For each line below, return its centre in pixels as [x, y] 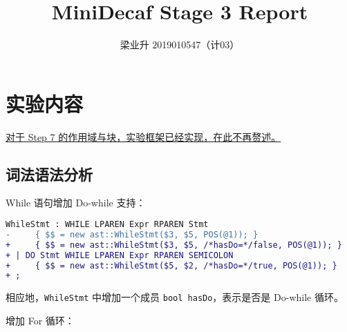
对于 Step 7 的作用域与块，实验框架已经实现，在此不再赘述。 [143, 136]
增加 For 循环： [40, 320]
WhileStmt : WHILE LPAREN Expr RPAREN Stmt [107, 225]
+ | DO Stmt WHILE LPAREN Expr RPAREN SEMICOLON [120, 255]
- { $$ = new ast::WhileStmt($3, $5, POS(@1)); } [132, 234]
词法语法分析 [49, 174]
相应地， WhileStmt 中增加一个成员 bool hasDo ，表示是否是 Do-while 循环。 [175, 297]
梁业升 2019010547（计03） [180, 45]
